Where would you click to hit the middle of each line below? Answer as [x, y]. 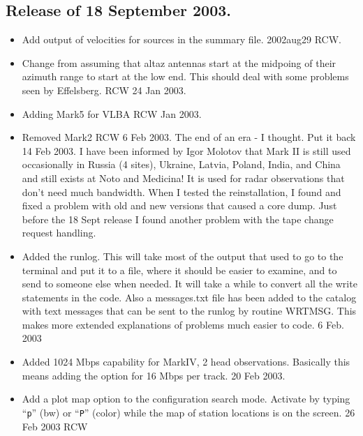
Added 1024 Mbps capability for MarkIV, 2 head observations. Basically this [186, 362]
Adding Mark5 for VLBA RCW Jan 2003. [112, 113]
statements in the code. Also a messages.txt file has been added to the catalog [189, 297]
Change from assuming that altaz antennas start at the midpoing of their [179, 62]
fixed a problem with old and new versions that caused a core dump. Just [179, 205]
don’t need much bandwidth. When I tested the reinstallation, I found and [181, 191]
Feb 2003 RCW [55, 426]
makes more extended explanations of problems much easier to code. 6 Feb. [183, 324]
